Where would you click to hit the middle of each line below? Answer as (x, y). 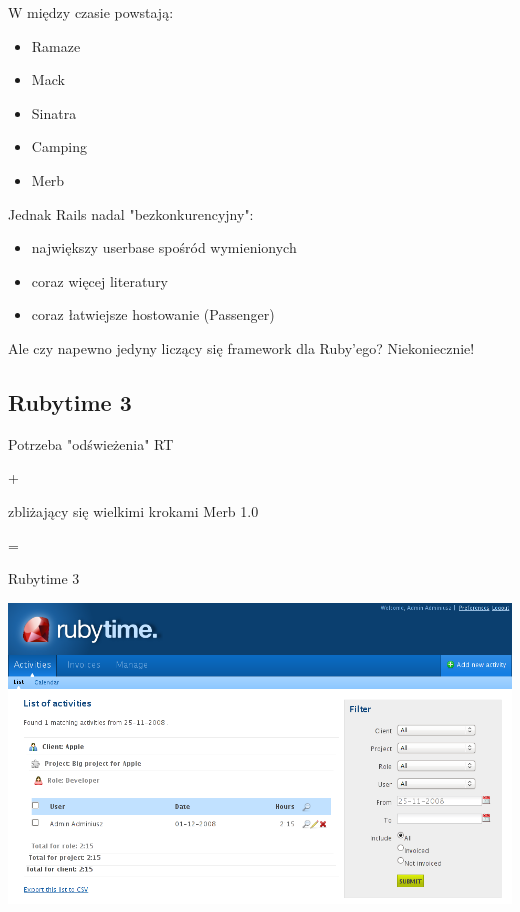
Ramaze (56, 45)
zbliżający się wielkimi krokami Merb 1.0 (133, 510)
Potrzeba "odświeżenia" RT (91, 443)
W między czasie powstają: (91, 12)
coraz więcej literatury (100, 280)
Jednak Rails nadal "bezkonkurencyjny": (131, 213)
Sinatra (54, 112)
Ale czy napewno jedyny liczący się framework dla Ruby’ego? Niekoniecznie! (241, 347)
